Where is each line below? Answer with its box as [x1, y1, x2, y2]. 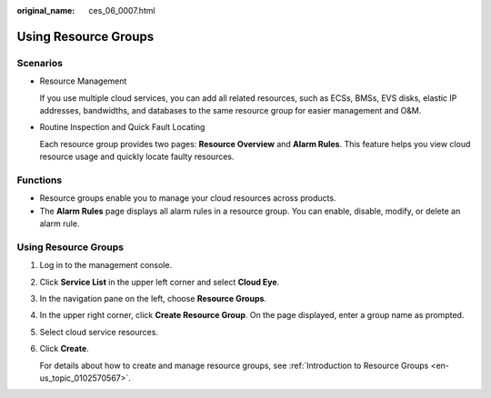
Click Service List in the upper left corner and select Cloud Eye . [39, 276, 280, 287]
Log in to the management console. [39, 260, 173, 271]
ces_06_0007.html [88, 5, 155, 15]
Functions [16, 174, 63, 186]
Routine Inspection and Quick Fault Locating [39, 122, 205, 133]
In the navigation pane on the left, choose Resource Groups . [39, 293, 267, 303]
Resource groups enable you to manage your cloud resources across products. [39, 193, 336, 204]
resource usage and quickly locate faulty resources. [39, 151, 235, 163]
